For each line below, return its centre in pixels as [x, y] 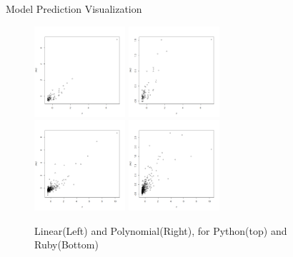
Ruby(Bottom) [66, 245]
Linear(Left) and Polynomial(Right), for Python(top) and [161, 230]
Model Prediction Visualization [74, 9]
